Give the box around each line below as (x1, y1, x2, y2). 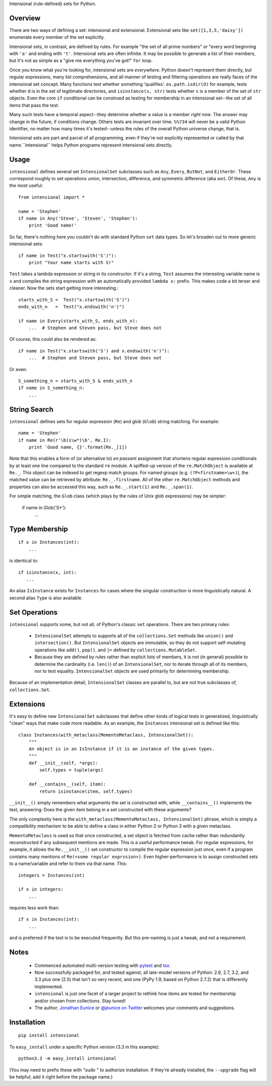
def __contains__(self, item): (28, 782, 106, 787)
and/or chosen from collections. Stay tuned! (34, 998, 126, 1004)
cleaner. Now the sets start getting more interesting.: (9, 285, 119, 291)
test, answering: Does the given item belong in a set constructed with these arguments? (9, 807, 191, 813)
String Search (9, 405, 54, 413)
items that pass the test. (9, 102, 59, 108)
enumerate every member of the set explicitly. (9, 34, 105, 40)
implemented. (34, 984, 63, 990)
